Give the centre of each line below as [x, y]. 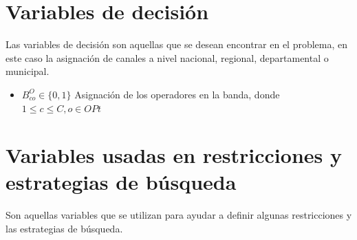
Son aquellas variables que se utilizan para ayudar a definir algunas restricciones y [179, 215]
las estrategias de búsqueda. [64, 228]
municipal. [28, 71]
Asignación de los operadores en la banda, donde [177, 94]
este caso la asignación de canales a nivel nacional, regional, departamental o [167, 57]
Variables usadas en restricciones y [174, 155]
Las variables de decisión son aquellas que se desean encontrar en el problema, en [177, 44]
